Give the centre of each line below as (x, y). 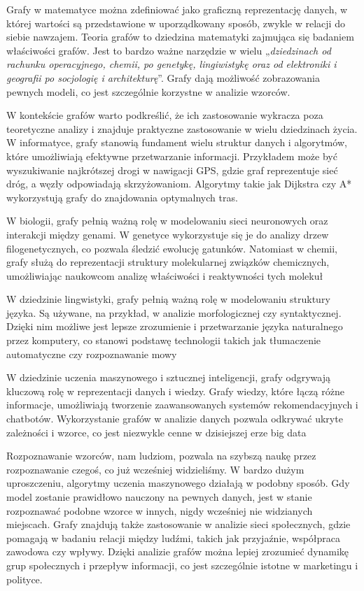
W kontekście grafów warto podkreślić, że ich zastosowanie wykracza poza (165, 115)
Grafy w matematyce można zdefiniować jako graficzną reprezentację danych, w (177, 9)
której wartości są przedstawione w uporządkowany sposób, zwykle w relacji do (176, 23)
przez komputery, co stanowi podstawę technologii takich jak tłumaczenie (164, 340)
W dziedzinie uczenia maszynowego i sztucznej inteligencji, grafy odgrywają (168, 377)
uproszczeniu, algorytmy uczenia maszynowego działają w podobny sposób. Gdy (178, 483)
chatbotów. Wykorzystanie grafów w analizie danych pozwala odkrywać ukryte (175, 419)
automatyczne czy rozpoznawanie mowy (92, 354)
